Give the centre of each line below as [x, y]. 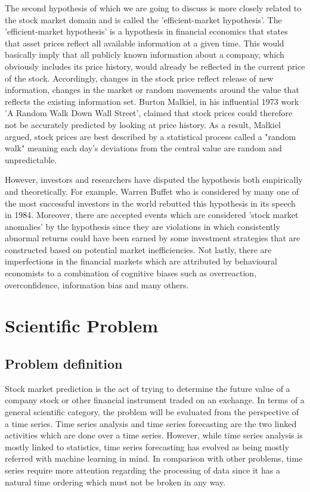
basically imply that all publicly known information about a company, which [145, 55]
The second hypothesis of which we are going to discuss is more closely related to [153, 8]
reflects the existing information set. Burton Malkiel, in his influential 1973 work [152, 101]
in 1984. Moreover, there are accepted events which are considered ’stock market [152, 215]
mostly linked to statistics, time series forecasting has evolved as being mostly [147, 446]
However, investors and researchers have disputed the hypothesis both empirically [154, 180]
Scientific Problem [82, 326]
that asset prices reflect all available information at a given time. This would [145, 43]
